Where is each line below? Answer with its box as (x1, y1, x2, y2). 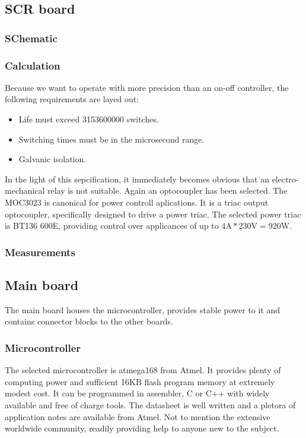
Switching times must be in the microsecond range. (18, 133, 205, 145)
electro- (272, 172, 299, 185)
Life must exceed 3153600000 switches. (18, 113, 159, 125)
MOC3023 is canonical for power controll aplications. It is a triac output (5, 196, 269, 208)
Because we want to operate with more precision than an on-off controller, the (5, 81, 289, 93)
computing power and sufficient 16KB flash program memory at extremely (5, 375, 275, 387)
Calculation (5, 58, 60, 73)
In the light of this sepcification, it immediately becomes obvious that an (5, 172, 269, 185)
